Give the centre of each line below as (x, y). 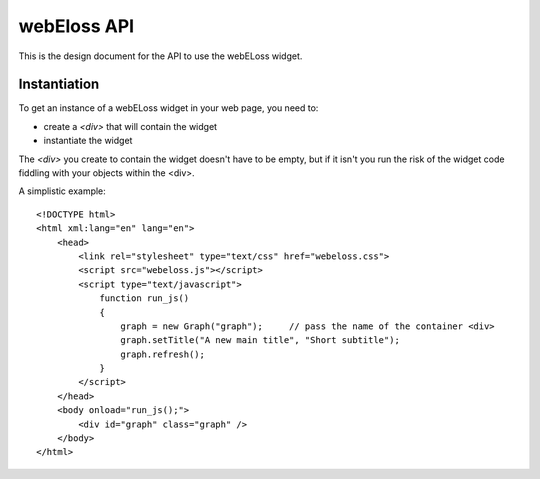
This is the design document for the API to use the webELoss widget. (160, 56)
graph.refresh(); (162, 354)
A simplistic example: (62, 191)
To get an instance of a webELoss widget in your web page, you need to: (168, 108)
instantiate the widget (88, 141)
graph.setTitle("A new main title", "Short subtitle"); (260, 340)
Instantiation (59, 84)
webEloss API (76, 26)
